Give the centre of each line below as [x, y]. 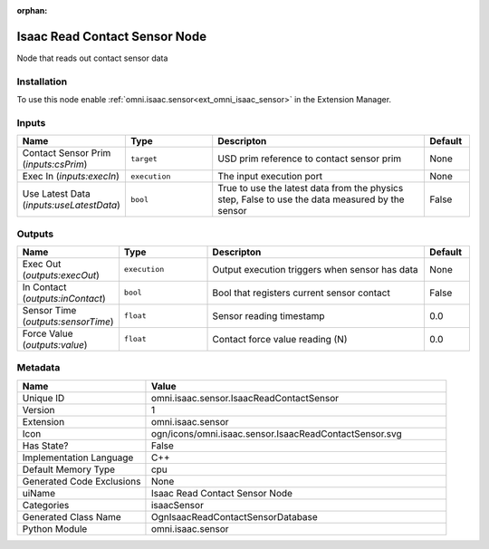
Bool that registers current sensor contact [302, 293]
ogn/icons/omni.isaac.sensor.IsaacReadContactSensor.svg [276, 433]
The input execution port [270, 177]
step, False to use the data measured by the [311, 199]
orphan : [32, 10]
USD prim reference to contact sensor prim [310, 159]
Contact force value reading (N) [280, 339]
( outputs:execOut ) [61, 274]
